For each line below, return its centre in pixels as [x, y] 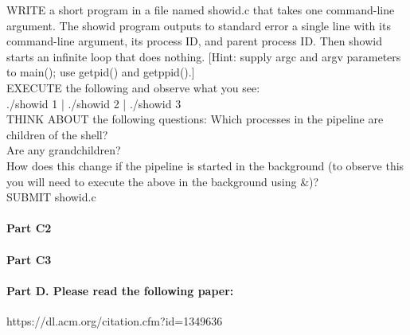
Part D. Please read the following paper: [120, 290]
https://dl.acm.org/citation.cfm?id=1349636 [115, 320]
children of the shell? [57, 134]
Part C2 [29, 228]
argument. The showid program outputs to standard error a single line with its [199, 25]
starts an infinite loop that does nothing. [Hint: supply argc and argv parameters [204, 56]
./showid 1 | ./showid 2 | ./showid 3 [94, 103]
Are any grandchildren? [64, 150]
